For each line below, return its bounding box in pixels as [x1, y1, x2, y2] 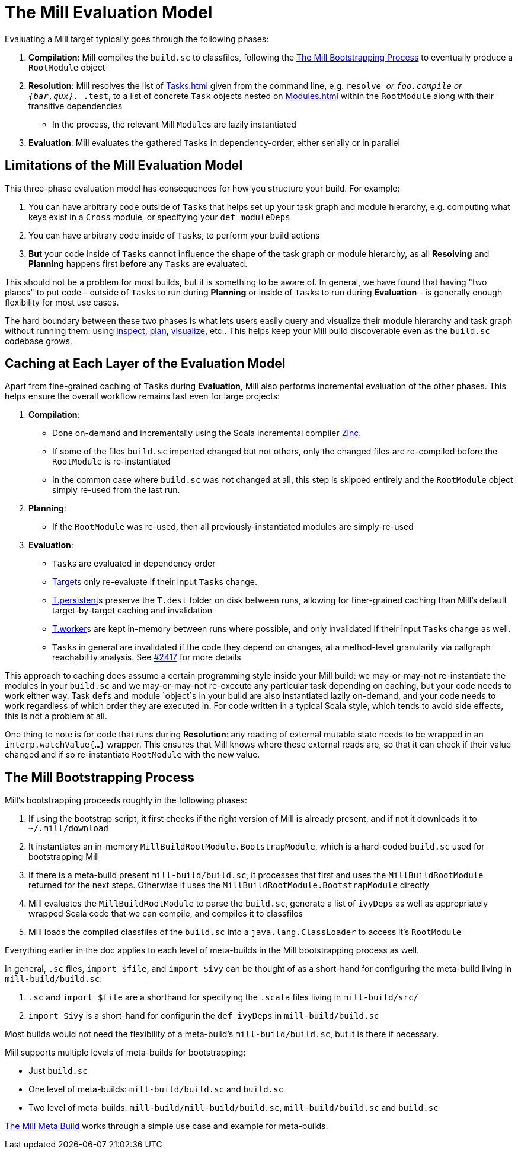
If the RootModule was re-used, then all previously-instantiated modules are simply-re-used [52, 522, 414, 532]
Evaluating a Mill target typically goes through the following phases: [5, 33, 269, 44]
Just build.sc [28, 1066, 88, 1076]
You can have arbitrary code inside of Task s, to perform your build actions [28, 230, 320, 240]
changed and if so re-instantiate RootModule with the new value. [5, 749, 260, 760]
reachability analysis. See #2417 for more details [52, 652, 241, 663]
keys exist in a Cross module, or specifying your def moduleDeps [28, 211, 290, 222]
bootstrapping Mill [28, 851, 100, 862]
